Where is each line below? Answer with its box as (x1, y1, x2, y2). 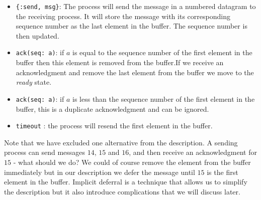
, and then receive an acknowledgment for (129, 147, 257, 157)
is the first (207, 166, 238, 177)
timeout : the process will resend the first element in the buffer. (16, 120, 213, 131)
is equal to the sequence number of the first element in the (72, 47, 252, 58)
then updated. (16, 30, 59, 41)
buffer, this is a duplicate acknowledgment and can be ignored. (16, 103, 209, 114)
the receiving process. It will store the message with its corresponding (16, 11, 230, 21)
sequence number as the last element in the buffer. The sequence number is (16, 21, 247, 31)
